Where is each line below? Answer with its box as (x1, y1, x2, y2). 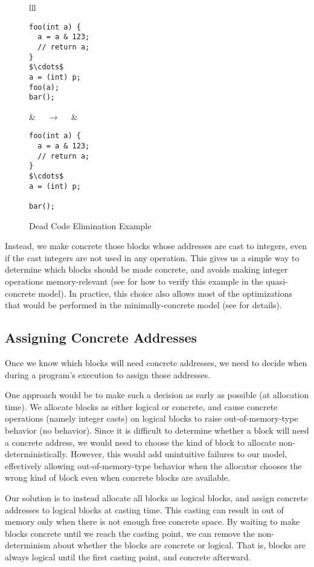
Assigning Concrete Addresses (5, 328, 197, 347)
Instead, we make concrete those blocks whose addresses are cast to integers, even (5, 239, 307, 252)
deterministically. (5, 448, 68, 460)
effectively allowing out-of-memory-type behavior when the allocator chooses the (5, 459, 302, 472)
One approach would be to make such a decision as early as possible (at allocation (5, 388, 309, 401)
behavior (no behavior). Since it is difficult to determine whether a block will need (5, 424, 309, 437)
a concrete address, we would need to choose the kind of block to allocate (5, 436, 277, 448)
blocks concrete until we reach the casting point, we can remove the (5, 527, 255, 539)
